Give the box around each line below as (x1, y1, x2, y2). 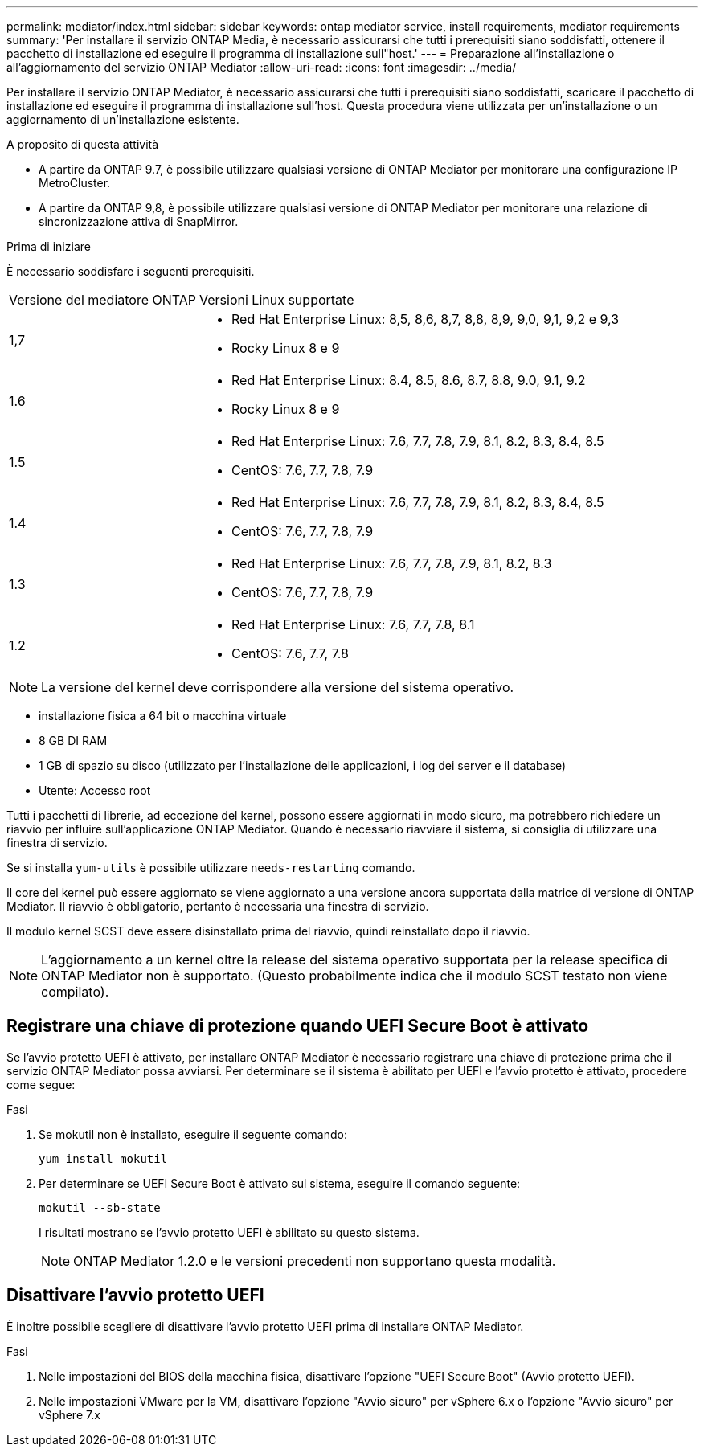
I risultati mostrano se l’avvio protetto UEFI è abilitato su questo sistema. (39, 1225, 420, 1239)
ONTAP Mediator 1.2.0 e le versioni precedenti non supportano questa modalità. (73, 1252, 556, 1269)
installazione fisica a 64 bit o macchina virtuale (39, 709, 287, 722)
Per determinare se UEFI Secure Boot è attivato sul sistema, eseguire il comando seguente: (39, 1176, 521, 1190)
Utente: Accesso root (39, 784, 151, 797)
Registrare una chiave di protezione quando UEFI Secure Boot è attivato (6, 1016, 589, 1037)
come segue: (6, 1077, 76, 1091)
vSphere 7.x (39, 1407, 100, 1422)
